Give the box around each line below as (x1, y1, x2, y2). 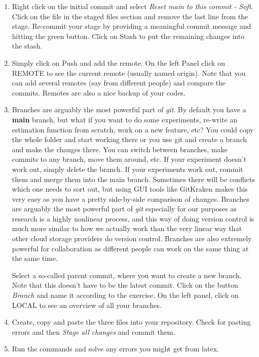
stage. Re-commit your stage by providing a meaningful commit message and (12, 21, 251, 31)
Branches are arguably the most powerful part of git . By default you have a (12, 104, 246, 115)
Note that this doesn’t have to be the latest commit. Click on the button (12, 280, 238, 290)
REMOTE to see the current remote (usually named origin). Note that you (12, 67, 246, 78)
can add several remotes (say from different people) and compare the (12, 77, 226, 88)
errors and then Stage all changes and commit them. (12, 326, 175, 337)
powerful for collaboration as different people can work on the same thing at (12, 243, 249, 253)
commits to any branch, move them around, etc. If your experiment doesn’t (12, 154, 247, 164)
